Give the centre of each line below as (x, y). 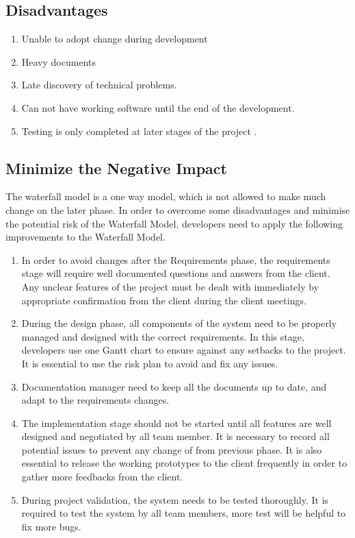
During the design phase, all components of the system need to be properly (179, 323)
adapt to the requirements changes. (95, 400)
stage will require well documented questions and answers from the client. (176, 273)
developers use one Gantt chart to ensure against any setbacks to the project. (184, 350)
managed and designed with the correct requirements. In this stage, (163, 336)
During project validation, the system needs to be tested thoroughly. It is (175, 499)
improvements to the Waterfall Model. (86, 237)
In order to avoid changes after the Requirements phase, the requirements (176, 259)
